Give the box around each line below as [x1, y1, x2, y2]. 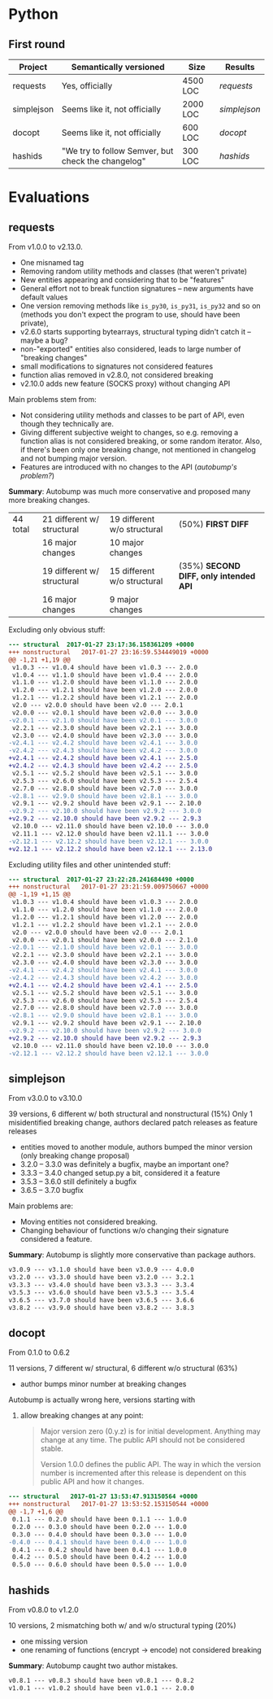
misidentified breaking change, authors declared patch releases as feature [8, 1118, 258, 1128]
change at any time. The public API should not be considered [40, 1435, 245, 1445]
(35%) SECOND [178, 561, 241, 571]
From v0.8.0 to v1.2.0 [8, 1605, 79, 1614]
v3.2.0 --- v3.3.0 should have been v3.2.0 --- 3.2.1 [8, 1273, 195, 1282]
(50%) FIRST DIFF [178, 518, 249, 530]
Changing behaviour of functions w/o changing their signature [19, 1225, 229, 1235]
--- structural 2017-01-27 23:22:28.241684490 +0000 [8, 876, 195, 884]
